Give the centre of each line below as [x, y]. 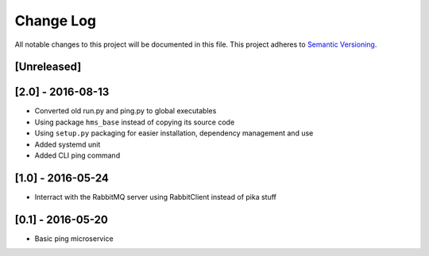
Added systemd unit [68, 144]
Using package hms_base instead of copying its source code [135, 122]
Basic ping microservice [74, 239]
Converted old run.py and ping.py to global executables [126, 111]
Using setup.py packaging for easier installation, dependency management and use [174, 133]
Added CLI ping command [77, 155]
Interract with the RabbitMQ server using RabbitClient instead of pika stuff [156, 197]
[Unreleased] [48, 67]
